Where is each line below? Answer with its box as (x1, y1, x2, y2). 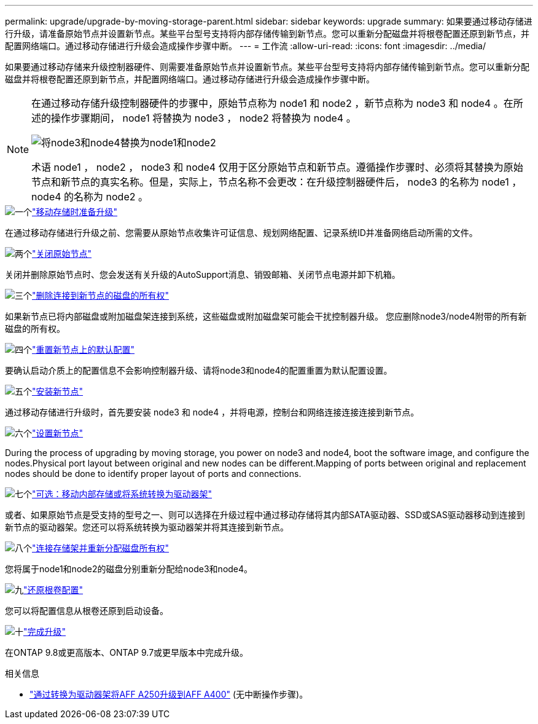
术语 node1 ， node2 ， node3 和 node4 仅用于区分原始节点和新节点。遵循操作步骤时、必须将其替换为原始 (31, 161, 523, 173)
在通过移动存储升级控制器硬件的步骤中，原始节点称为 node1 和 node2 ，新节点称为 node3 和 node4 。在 (31, 97, 513, 109)
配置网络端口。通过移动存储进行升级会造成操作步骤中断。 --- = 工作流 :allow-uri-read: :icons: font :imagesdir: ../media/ (5, 41, 486, 51)
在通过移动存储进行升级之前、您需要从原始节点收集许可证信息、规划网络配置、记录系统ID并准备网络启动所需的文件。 (5, 227, 478, 238)
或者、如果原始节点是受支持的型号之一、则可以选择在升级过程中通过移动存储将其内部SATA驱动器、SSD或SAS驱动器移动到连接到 (5, 510, 525, 520)
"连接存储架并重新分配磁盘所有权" (32, 543, 170, 553)
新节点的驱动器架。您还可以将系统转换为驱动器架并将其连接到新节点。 (5, 522, 289, 532)
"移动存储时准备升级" (32, 207, 118, 217)
